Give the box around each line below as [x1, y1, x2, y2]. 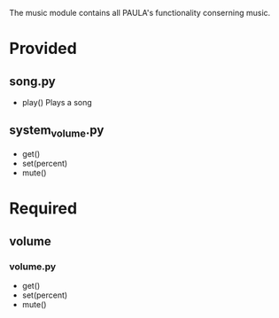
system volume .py [9, 123, 105, 140]
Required [9, 198, 78, 219]
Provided [9, 39, 77, 58]
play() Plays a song [21, 97, 93, 107]
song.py [9, 74, 56, 89]
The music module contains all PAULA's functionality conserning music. [9, 8, 271, 18]
